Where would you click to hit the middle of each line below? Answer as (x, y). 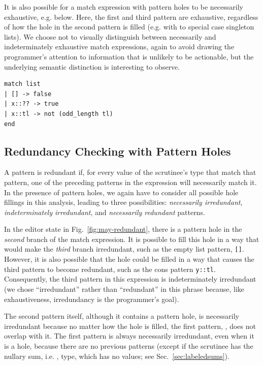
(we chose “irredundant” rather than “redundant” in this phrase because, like (124, 288)
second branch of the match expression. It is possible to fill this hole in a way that (132, 239)
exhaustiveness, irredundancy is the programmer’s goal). (92, 299)
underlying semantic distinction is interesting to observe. (92, 66)
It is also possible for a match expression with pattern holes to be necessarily (124, 7)
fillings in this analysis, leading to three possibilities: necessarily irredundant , (123, 202)
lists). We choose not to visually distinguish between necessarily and (110, 36)
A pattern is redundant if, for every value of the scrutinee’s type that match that (130, 172)
